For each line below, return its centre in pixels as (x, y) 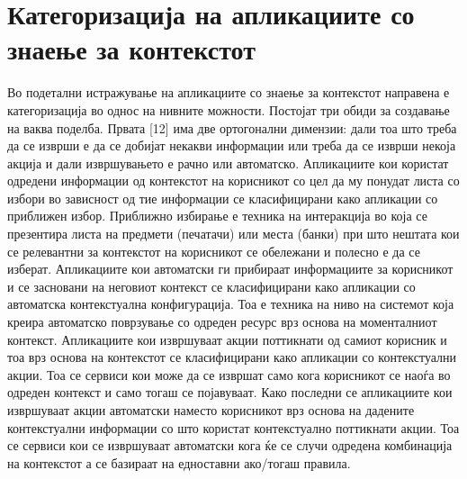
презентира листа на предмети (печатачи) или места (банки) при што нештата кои (233, 234)
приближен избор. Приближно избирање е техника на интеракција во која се (217, 216)
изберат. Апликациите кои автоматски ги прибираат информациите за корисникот (230, 269)
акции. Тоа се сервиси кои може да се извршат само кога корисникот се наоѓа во (229, 374)
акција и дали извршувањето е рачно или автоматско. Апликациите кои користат (228, 163)
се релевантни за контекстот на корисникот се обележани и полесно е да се (214, 251)
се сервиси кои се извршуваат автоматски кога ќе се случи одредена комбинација (230, 445)
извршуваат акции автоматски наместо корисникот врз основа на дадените (211, 410)
